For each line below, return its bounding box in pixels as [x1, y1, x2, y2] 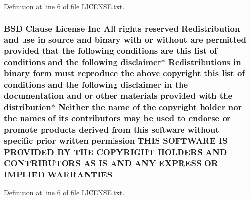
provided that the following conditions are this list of [4, 44, 217, 57]
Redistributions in [168, 56, 241, 68]
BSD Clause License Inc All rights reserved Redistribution [4, 22, 240, 34]
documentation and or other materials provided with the [4, 89, 233, 102]
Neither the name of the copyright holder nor [58, 100, 242, 112]
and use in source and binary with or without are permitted [4, 33, 246, 45]
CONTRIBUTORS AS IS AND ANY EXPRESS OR [4, 156, 218, 169]
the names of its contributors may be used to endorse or [4, 111, 231, 124]
